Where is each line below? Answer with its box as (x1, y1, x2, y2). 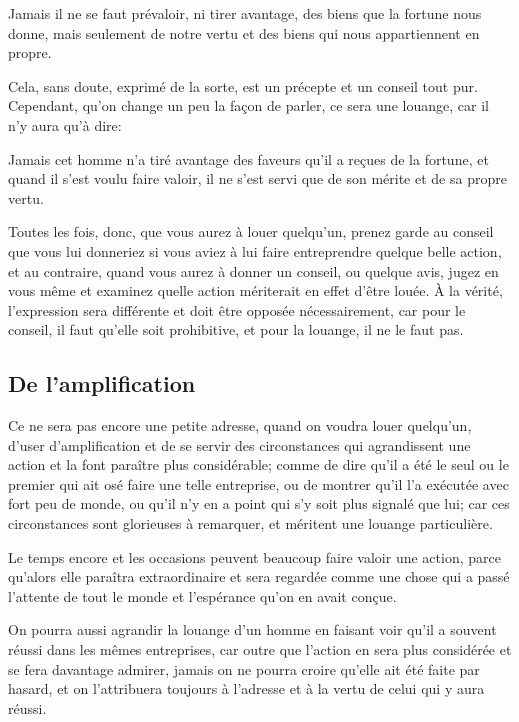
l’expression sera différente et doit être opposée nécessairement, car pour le (8, 299, 466, 320)
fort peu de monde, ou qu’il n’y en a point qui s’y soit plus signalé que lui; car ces (8, 493, 510, 514)
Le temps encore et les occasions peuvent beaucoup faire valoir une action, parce (8, 546, 501, 567)
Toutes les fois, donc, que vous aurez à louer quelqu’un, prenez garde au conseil (8, 221, 494, 242)
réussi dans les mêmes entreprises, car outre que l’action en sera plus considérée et (8, 639, 512, 660)
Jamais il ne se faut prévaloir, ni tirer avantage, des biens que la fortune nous (8, 3, 482, 23)
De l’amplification (8, 368, 196, 399)
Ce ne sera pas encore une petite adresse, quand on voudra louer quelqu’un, (8, 415, 472, 436)
